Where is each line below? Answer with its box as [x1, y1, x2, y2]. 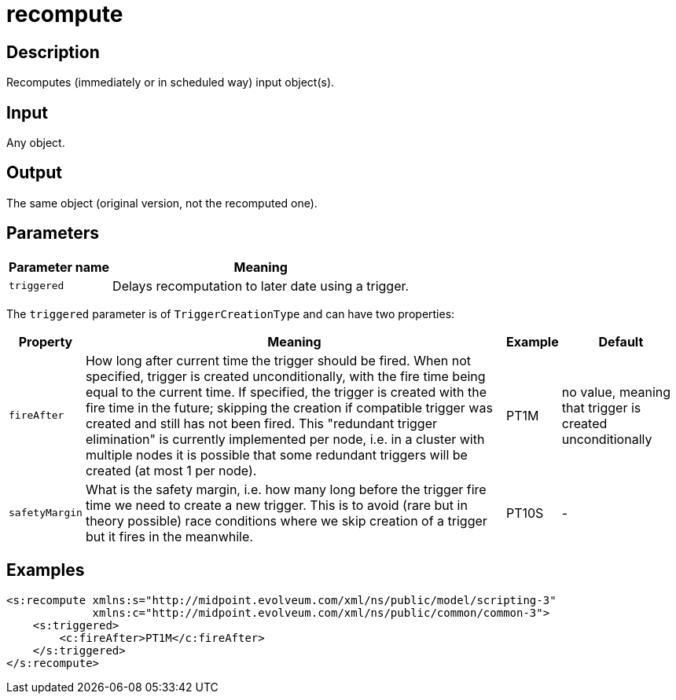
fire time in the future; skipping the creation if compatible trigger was [85, 399, 493, 416]
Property [18, 333, 73, 350]
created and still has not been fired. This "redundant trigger [85, 415, 437, 431]
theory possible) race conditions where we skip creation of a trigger [85, 512, 487, 529]
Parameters [6, 223, 99, 244]
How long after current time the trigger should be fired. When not [85, 352, 471, 368]
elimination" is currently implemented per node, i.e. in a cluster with [85, 431, 485, 447]
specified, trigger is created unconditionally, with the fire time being [85, 368, 486, 384]
